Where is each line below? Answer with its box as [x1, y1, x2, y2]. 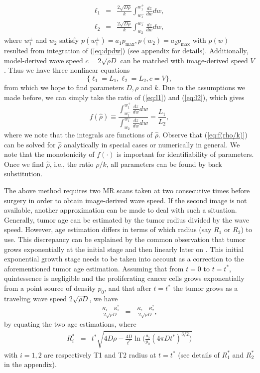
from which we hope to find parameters [4, 82, 124, 92]
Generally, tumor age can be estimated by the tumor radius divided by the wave [4, 214, 249, 225]
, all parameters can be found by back [106, 158, 222, 169]
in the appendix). [4, 359, 57, 370]
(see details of [178, 349, 220, 360]
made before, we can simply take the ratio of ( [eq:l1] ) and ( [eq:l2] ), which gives [4, 92, 245, 102]
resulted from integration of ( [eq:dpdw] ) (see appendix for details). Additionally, [4, 45, 249, 56]
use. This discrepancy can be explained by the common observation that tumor [4, 234, 246, 245]
